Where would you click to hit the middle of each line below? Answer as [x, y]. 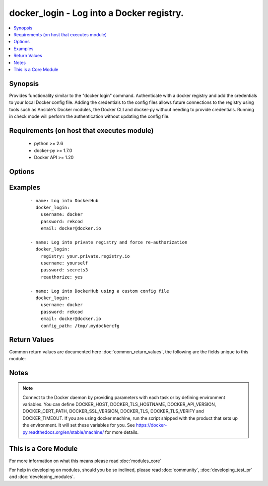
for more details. [122, 432]
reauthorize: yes [62, 277]
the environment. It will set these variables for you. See [79, 425]
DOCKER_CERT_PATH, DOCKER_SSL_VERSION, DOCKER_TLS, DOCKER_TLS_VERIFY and [113, 411]
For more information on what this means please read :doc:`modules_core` [85, 461]
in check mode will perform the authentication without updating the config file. [89, 116]
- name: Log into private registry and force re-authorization [109, 242]
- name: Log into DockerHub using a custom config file [100, 291]
